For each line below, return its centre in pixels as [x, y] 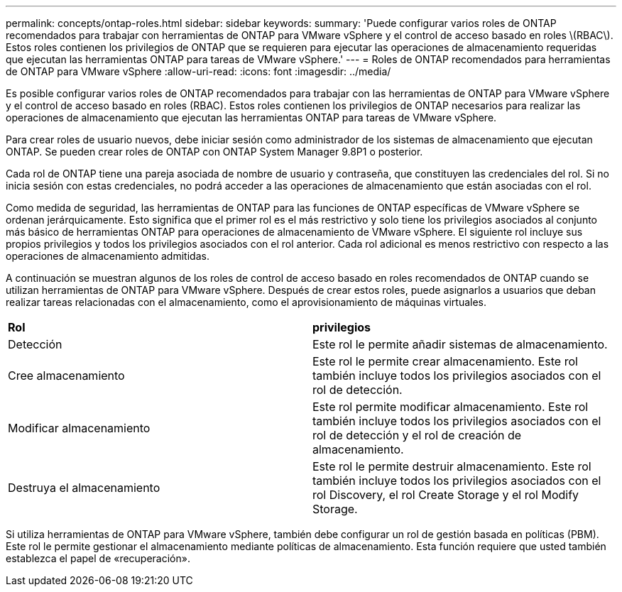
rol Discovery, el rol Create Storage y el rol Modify [446, 495]
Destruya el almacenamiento [84, 488]
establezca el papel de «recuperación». [98, 558]
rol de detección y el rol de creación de [417, 435]
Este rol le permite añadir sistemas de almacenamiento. [460, 344]
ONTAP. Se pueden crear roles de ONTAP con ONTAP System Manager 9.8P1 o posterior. [214, 152]
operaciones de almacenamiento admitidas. [108, 256]
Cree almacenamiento [66, 376]
